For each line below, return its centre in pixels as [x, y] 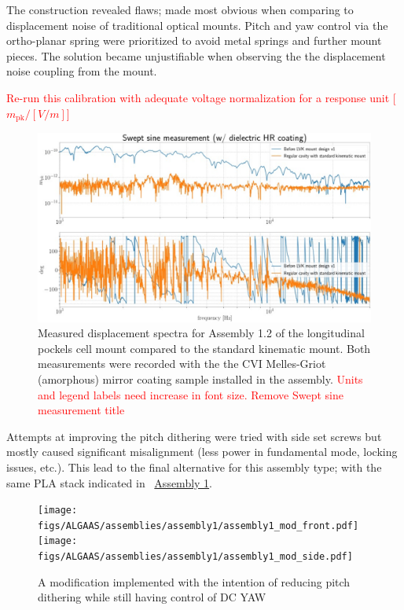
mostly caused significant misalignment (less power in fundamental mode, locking [202, 452]
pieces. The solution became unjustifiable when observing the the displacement [196, 55]
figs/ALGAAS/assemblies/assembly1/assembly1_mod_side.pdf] [195, 557]
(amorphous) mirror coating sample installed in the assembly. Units [200, 378]
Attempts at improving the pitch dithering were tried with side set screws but [194, 436]
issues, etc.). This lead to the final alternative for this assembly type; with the [194, 467]
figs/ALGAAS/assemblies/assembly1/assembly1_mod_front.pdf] [198, 525]
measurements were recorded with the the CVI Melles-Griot [182, 364]
